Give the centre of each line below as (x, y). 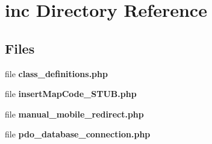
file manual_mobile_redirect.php (74, 114)
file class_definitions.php (56, 73)
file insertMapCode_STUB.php (71, 94)
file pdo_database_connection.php (78, 134)
